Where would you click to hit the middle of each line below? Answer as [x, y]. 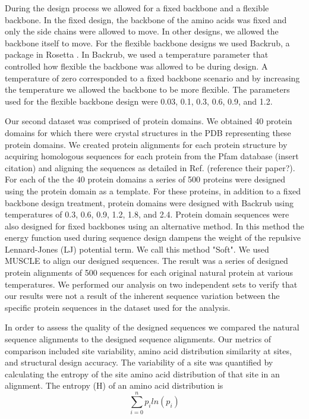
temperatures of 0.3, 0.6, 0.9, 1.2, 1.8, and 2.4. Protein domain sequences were [147, 214]
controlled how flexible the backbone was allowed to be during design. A [136, 66]
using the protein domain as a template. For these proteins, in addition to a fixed [153, 190]
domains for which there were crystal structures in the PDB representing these [148, 132]
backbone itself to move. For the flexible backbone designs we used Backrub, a [147, 42]
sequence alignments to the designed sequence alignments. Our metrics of [138, 339]
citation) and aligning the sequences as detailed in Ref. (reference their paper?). [150, 167]
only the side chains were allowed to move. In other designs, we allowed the [142, 31]
